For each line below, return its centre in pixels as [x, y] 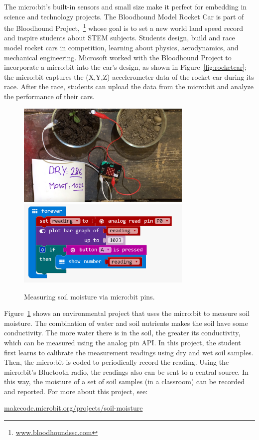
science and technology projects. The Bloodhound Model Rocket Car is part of [124, 16]
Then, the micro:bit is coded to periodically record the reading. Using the [117, 362]
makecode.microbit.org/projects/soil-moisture [73, 408]
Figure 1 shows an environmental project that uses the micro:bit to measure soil [127, 313]
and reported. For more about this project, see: [76, 391]
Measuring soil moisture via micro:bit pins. [89, 296]
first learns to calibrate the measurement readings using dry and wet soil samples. [129, 352]
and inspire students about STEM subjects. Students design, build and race [120, 38]
